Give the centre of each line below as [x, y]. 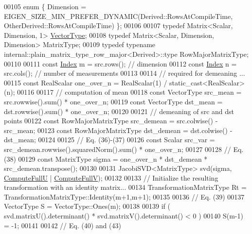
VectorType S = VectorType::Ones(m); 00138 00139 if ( [87, 206]
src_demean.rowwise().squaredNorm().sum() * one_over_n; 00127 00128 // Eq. [124, 149]
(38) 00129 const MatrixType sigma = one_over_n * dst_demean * [106, 159]
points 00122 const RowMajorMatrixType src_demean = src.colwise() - [111, 121]
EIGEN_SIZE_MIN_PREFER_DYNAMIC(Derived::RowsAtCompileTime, [118, 16]
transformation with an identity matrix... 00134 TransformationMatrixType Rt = [125, 187]
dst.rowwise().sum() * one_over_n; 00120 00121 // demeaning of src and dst [119, 111]
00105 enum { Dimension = [45, 6]
